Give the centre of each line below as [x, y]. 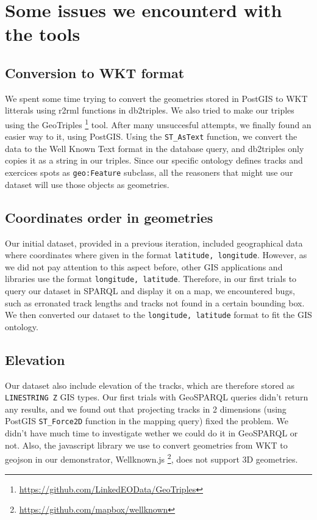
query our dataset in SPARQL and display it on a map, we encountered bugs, [150, 291]
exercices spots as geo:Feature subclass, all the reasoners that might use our [149, 172]
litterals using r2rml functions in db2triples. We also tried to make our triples [150, 110]
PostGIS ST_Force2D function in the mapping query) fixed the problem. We [147, 421]
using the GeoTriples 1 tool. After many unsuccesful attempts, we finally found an [158, 123]
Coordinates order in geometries [109, 217]
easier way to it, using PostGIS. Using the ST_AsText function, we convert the [151, 136]
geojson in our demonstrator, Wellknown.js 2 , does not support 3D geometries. [151, 458]
